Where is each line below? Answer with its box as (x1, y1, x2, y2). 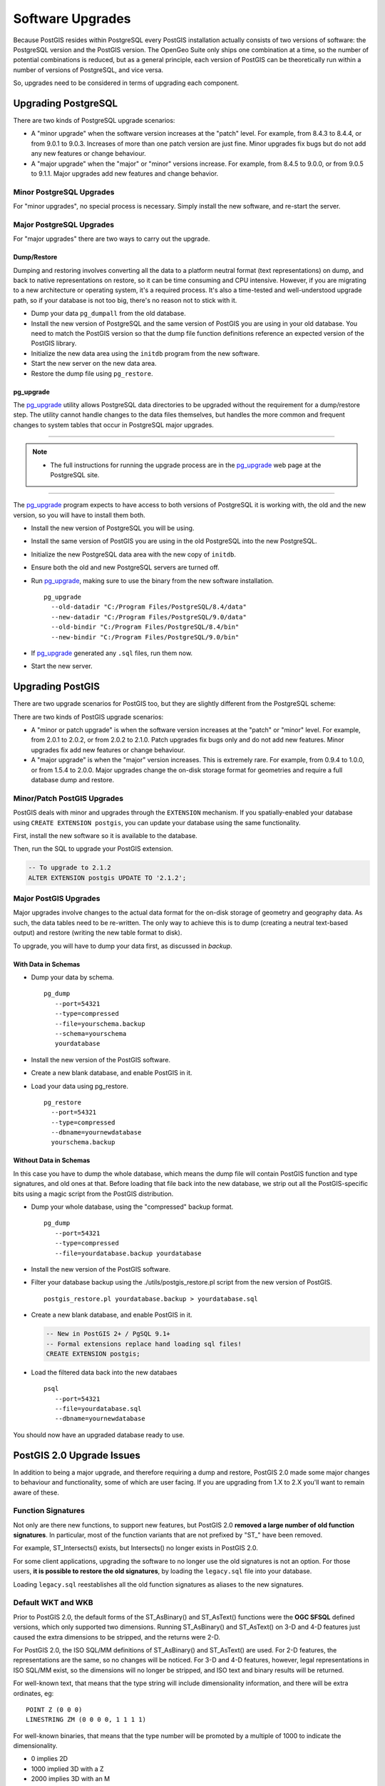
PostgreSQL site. (50, 470, 100, 479)
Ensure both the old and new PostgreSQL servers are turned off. (31, 563, 220, 572)
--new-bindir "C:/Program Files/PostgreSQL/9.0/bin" (51, 633, 240, 641)
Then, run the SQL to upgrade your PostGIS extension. (13, 844, 173, 853)
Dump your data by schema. (31, 972, 114, 982)
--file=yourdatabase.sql (54, 1405, 142, 1413)
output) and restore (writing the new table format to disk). (13, 929, 183, 937)
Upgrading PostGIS (13, 681, 100, 693)
